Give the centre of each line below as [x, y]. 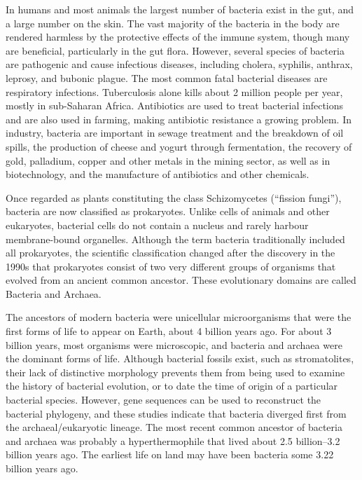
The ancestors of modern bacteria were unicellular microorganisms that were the [179, 317]
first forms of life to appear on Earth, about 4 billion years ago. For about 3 [169, 331]
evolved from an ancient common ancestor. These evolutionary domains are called [181, 280]
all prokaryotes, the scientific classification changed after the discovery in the [170, 253]
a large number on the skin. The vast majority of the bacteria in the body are [173, 23]
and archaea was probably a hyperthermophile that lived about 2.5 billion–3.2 [173, 440]
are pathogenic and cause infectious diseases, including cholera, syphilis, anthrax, [179, 64]
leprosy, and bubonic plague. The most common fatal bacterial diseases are [167, 77]
